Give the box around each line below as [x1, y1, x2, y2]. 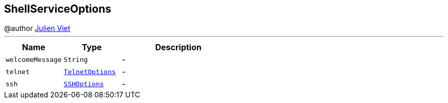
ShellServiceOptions [4, 3, 111, 15]
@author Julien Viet [4, 24, 71, 33]
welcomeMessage [6, 55, 62, 63]
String [63, 55, 88, 63]
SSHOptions [63, 80, 104, 88]
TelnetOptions [63, 67, 116, 76]
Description [155, 42, 201, 53]
